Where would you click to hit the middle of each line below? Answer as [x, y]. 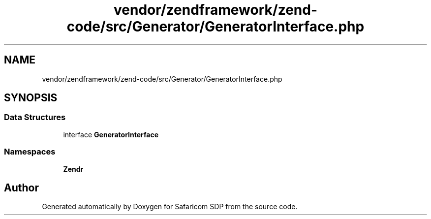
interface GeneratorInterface [111, 134]
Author [21, 188]
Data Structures [35, 117]
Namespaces [30, 152]
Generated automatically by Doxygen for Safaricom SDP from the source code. [170, 207]
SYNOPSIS [31, 98]
